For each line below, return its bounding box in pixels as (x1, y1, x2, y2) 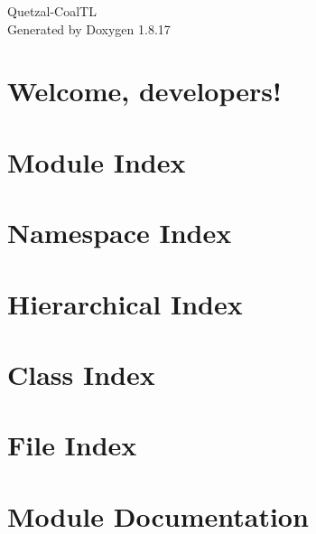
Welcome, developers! (7, 72, 282, 109)
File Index (7, 426, 137, 464)
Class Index (7, 355, 155, 392)
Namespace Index (7, 214, 232, 251)
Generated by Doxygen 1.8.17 (7, 19, 171, 38)
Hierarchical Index (7, 285, 243, 322)
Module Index (7, 143, 186, 180)
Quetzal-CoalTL (7, 2, 97, 20)
